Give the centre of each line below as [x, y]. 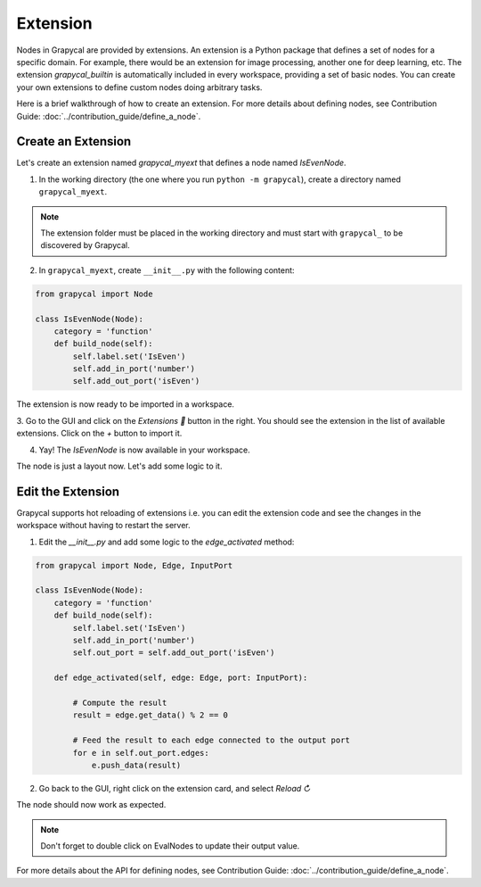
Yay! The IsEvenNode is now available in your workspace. [145, 450]
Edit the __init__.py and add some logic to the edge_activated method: [167, 542]
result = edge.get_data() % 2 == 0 [151, 715]
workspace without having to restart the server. [103, 526]
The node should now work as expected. [91, 805]
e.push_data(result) [136, 765]
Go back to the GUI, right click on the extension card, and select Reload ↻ [175, 788]
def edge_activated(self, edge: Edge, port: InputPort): [181, 678]
